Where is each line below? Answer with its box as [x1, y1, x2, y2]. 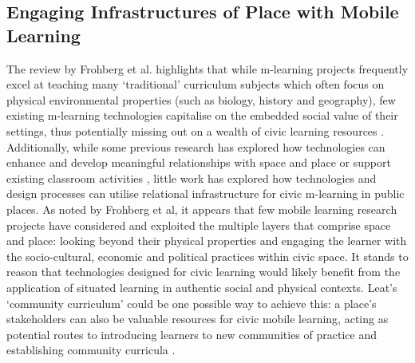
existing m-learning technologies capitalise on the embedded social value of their [6, 107, 398, 124]
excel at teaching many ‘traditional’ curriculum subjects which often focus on [6, 76, 385, 93]
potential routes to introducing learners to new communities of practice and [6, 326, 377, 342]
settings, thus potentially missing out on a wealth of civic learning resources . [6, 122, 385, 139]
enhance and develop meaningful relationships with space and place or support [6, 154, 391, 171]
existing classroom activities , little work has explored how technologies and [6, 169, 377, 186]
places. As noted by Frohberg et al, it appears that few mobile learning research [6, 200, 397, 217]
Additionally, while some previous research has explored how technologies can [6, 138, 385, 155]
